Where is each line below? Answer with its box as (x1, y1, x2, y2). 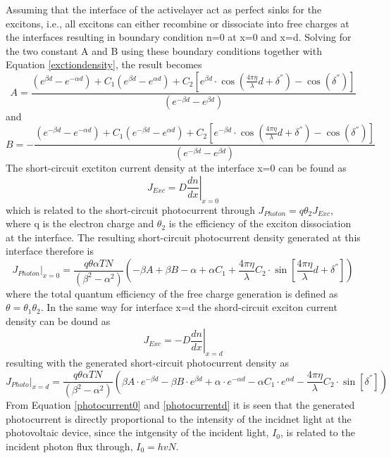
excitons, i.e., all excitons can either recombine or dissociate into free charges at (6, 15, 349, 30)
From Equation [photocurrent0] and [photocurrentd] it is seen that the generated (6, 397, 355, 412)
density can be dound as (6, 313, 111, 328)
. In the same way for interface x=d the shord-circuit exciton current (40, 300, 337, 314)
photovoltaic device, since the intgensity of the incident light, (6, 425, 269, 440)
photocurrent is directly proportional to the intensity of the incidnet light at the (6, 411, 352, 426)
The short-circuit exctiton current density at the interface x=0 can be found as (6, 160, 347, 175)
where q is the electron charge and (6, 216, 154, 231)
